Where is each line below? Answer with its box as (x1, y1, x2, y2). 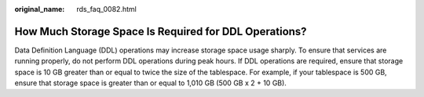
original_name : (14, 5, 65, 13)
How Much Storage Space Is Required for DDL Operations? (14, 24, 307, 38)
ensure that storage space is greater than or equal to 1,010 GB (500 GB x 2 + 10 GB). (14, 78, 287, 88)
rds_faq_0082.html (76, 5, 137, 13)
